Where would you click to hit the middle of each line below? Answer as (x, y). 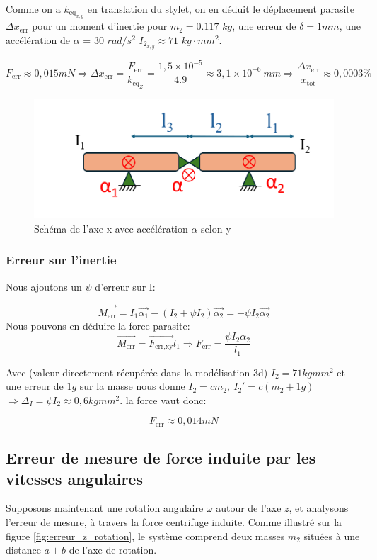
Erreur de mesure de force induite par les (161, 458)
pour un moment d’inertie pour (100, 26)
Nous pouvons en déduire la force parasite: (98, 325)
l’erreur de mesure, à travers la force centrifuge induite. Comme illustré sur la (174, 522)
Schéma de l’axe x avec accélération (111, 228)
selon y (216, 228)
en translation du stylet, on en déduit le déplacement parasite (221, 9)
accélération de (38, 40)
